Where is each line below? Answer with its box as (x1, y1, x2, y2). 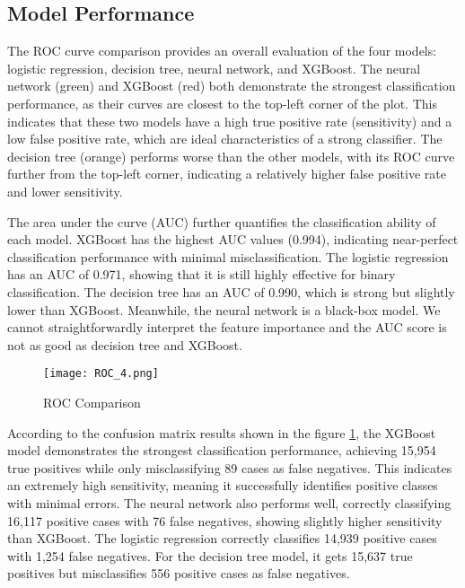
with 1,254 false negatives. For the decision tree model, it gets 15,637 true (7, 546, 413, 565)
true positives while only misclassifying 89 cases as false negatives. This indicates (7, 458, 452, 477)
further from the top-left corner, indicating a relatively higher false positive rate (7, 164, 446, 183)
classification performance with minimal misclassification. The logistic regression (7, 247, 449, 266)
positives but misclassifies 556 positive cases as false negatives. (7, 564, 350, 583)
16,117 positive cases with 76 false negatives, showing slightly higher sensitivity (7, 511, 443, 530)
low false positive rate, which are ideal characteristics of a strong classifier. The (7, 129, 443, 148)
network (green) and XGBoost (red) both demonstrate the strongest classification (7, 76, 456, 95)
